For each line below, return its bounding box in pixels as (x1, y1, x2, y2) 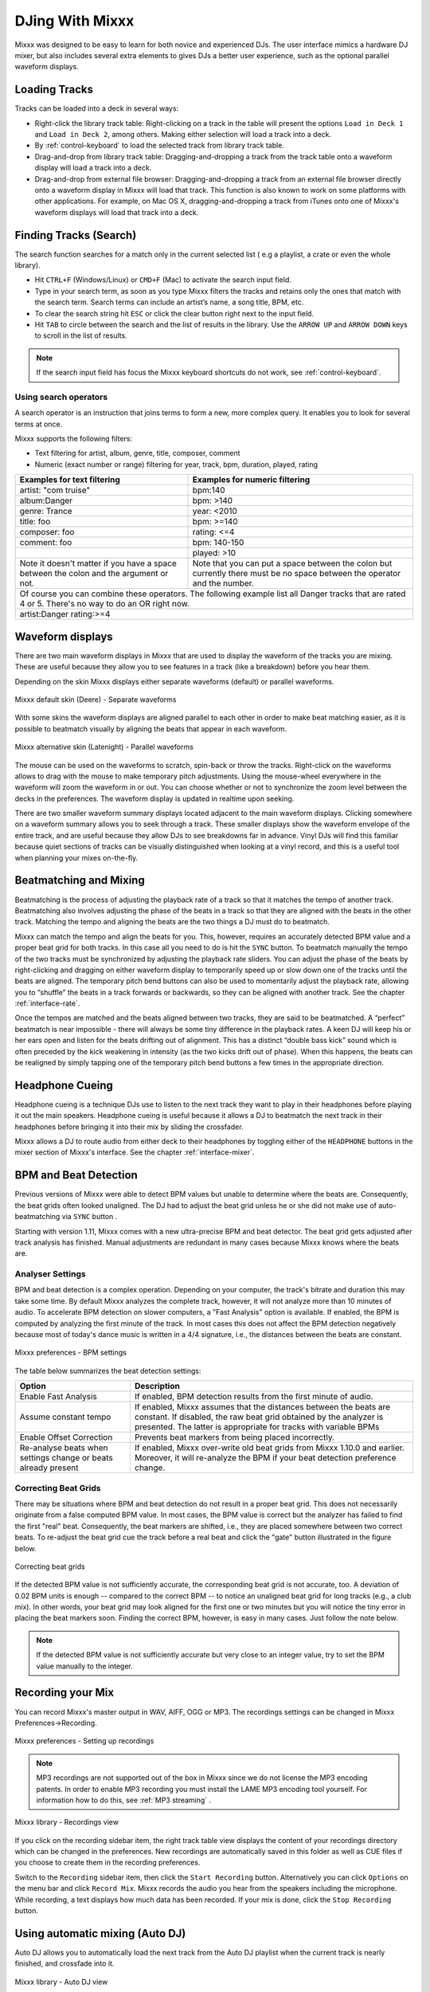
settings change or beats (19, 1453, 113, 1464)
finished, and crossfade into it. (14, 1959, 115, 1968)
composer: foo (19, 527, 75, 538)
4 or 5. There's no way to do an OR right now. (19, 598, 190, 610)
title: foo (19, 516, 51, 527)
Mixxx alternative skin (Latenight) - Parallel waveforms (14, 742, 194, 752)
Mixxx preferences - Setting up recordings (14, 1736, 154, 1746)
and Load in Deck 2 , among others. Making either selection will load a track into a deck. (34, 130, 332, 139)
